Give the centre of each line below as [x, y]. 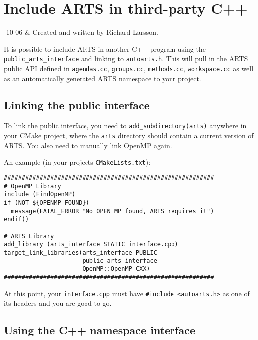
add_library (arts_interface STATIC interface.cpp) [91, 244]
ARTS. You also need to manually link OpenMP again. [88, 145]
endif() [17, 219]
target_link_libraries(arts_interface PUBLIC [81, 252]
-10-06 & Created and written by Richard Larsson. [81, 32]
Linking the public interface [77, 105]
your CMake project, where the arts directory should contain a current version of [129, 135]
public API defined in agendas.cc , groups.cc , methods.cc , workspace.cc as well [129, 68]
